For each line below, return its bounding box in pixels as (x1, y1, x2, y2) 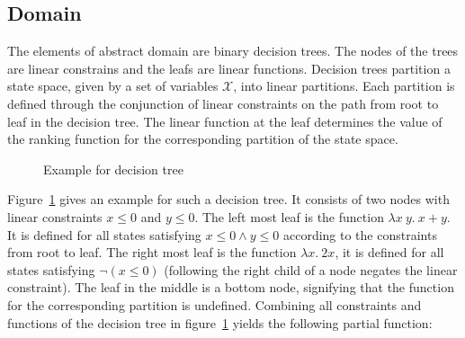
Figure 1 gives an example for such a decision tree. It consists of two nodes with (7, 190, 450, 209)
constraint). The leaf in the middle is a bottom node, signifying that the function (7, 278, 454, 297)
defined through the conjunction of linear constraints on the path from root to (7, 93, 439, 112)
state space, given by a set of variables (7, 76, 219, 95)
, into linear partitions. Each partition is (233, 76, 455, 95)
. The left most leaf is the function (194, 207, 384, 226)
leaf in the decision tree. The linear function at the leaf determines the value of (7, 111, 443, 130)
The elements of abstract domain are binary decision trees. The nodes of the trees (7, 41, 459, 60)
